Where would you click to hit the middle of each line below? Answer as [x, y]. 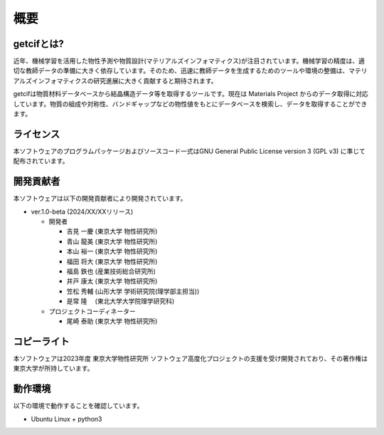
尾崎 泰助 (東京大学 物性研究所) [112, 321]
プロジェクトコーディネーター [92, 311]
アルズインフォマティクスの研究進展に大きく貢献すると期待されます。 [115, 80]
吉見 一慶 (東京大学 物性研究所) [112, 231]
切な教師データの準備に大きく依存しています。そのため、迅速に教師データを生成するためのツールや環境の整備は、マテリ [190, 70]
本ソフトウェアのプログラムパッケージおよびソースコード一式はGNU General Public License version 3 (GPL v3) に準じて [190, 151]
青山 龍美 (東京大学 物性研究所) [112, 241]
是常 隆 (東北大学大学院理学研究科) [121, 301]
